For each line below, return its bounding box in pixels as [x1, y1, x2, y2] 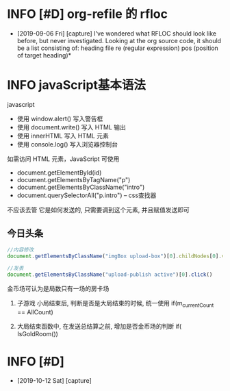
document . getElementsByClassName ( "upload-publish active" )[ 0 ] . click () [7, 271, 213, 278]
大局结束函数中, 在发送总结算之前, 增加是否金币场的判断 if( [16, 322, 182, 330]
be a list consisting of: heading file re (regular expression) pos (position [16, 44, 219, 52]
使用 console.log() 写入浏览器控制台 [16, 140, 118, 148]
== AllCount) [16, 307, 53, 316]
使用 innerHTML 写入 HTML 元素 [16, 131, 110, 140]
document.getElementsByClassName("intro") [16, 183, 145, 191]
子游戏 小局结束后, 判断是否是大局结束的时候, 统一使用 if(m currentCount [16, 299, 214, 309]
